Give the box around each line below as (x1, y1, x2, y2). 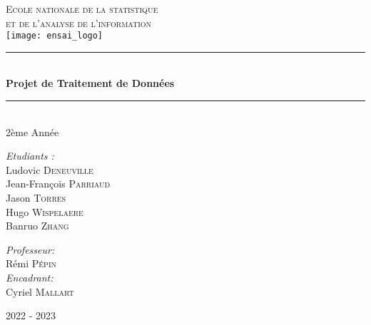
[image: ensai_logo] (6, 31, 103, 41)
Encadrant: (6, 269, 54, 284)
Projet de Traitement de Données (6, 76, 175, 91)
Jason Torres (6, 190, 66, 205)
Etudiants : (6, 148, 54, 163)
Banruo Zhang (6, 218, 69, 233)
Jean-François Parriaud (6, 176, 111, 191)
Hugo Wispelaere (6, 204, 83, 219)
